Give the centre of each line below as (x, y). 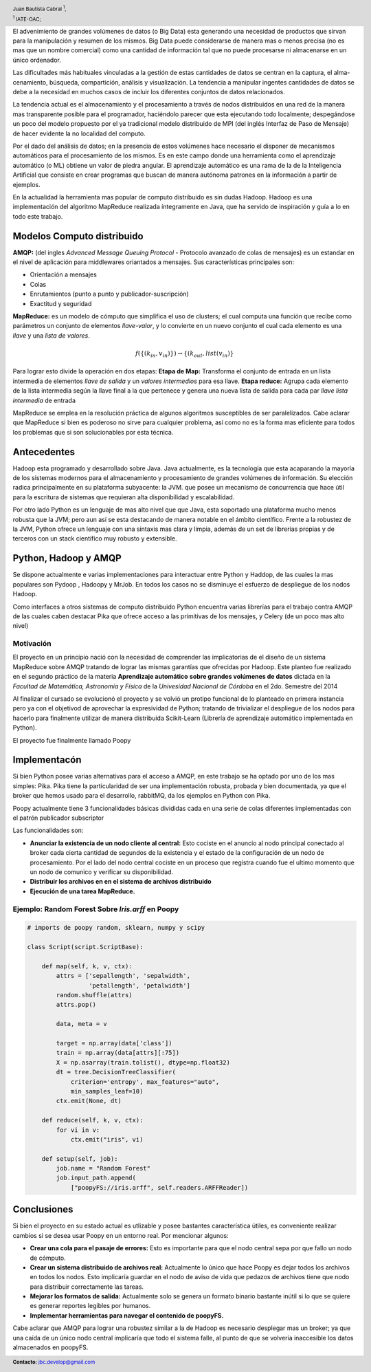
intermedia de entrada (44, 400)
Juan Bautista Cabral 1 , (40, 8)
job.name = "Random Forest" (103, 1168)
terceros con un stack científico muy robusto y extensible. (95, 538)
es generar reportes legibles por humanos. (90, 1306)
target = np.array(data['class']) (114, 1043)
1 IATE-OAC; (27, 19)
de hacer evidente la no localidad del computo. (79, 133)
